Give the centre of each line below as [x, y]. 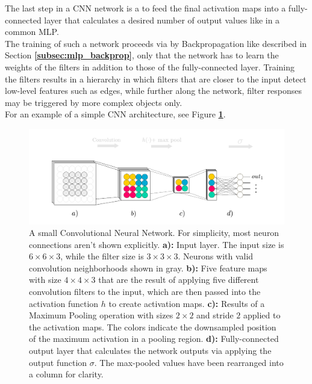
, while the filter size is [102, 256]
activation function [64, 303]
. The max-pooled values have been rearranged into [189, 362]
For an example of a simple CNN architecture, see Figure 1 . [115, 114]
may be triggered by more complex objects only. [94, 102]
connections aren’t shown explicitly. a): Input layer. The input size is [157, 244]
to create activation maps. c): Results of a [187, 303]
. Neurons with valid [216, 256]
